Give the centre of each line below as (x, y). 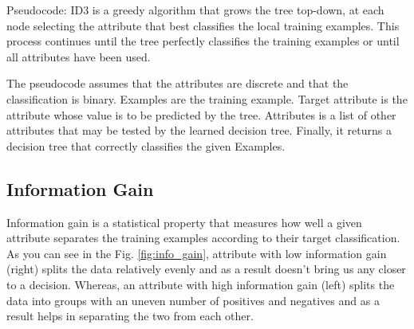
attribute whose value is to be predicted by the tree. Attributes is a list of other (201, 114)
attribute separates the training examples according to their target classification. (203, 238)
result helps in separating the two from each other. (130, 316)
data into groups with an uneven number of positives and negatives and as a (193, 300)
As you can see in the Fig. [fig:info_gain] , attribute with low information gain (197, 253)
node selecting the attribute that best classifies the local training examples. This (203, 25)
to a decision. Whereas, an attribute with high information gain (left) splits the (201, 284)
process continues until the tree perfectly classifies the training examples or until (203, 41)
